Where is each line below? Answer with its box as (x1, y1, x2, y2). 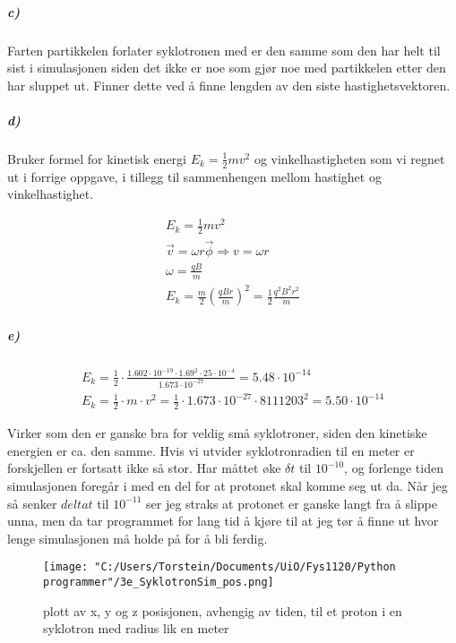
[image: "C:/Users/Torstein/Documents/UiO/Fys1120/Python (43, 561, 396, 574)
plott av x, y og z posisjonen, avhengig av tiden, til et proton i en (43, 601, 402, 620)
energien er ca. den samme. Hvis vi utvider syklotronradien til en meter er (7, 441, 415, 459)
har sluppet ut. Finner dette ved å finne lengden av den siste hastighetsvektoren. (7, 75, 451, 94)
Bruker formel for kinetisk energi (7, 149, 186, 167)
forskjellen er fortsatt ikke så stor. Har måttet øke (7, 459, 281, 477)
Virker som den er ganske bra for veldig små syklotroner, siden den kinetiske (7, 424, 427, 442)
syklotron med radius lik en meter (43, 619, 229, 638)
